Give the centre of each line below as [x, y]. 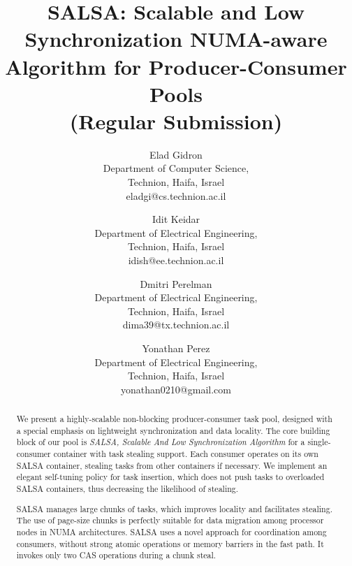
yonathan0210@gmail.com [176, 389]
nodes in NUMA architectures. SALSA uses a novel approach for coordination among [171, 531]
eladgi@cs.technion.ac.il [176, 195]
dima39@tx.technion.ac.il [176, 325]
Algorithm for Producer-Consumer [176, 66]
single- [319, 442]
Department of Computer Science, [176, 168]
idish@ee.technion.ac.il [176, 260]
